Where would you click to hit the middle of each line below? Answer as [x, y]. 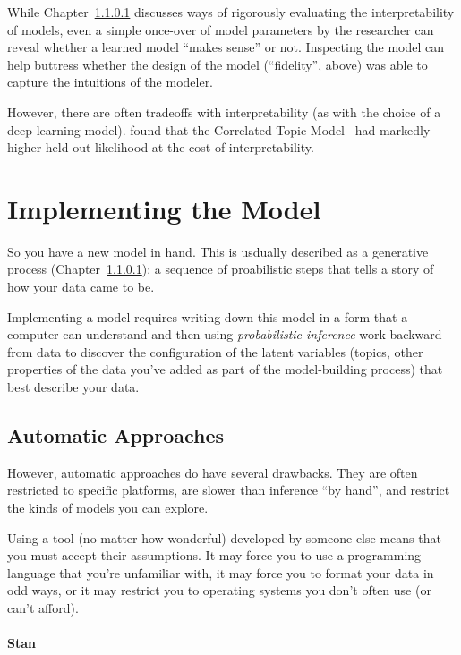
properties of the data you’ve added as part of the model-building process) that [225, 369]
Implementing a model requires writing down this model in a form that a [208, 316]
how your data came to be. [81, 287]
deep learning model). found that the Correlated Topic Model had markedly [219, 129]
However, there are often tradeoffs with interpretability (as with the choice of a [224, 111]
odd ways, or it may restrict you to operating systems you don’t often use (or [219, 590]
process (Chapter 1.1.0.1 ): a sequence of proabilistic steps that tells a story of [221, 269]
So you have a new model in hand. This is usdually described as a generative [218, 251]
